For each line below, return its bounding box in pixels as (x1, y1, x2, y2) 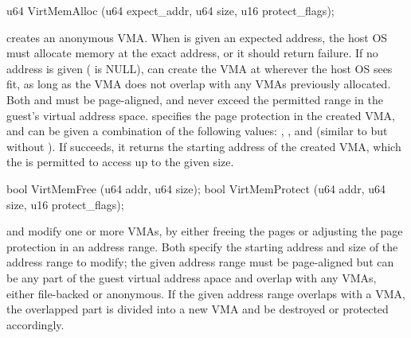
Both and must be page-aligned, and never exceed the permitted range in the (6, 91, 383, 107)
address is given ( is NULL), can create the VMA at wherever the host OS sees (6, 60, 393, 76)
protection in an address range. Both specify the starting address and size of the (6, 238, 398, 254)
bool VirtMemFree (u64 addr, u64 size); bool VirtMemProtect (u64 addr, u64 (6, 180, 386, 196)
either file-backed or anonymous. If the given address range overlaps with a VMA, (6, 285, 405, 301)
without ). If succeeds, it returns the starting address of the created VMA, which (6, 138, 401, 154)
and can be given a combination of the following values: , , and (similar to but (6, 122, 388, 139)
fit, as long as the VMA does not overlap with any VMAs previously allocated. (6, 76, 391, 92)
